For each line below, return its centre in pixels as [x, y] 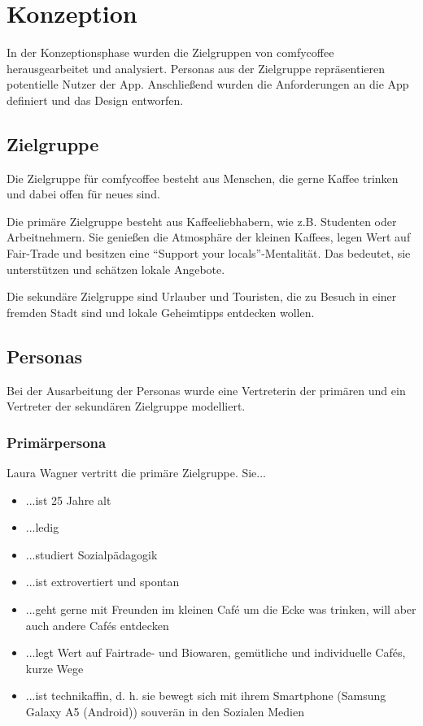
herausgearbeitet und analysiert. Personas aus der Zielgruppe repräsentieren [196, 68]
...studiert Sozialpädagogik [92, 554]
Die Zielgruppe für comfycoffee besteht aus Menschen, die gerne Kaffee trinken [203, 178]
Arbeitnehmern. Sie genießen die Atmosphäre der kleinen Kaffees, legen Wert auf [209, 237]
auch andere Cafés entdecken [97, 625]
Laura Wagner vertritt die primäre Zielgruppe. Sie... [137, 473]
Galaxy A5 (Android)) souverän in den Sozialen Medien [165, 711]
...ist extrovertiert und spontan [102, 582]
